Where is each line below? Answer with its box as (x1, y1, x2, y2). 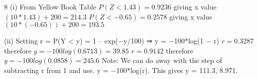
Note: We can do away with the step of (101, 55, 222, 65)
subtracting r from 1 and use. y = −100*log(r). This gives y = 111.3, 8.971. (4, 64, 238, 75)
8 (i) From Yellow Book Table (4, 1, 96, 11)
